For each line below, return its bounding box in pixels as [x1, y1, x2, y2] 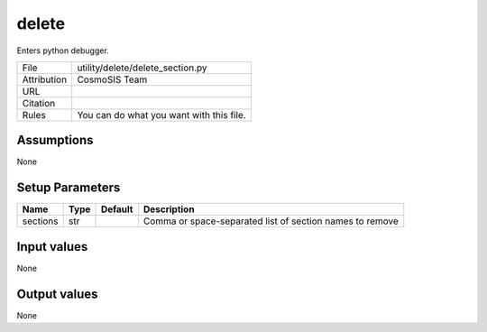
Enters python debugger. [16, 45, 110, 56]
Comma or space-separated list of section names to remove [142, 215, 399, 227]
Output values [16, 286, 98, 301]
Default [100, 203, 133, 216]
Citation [22, 97, 56, 109]
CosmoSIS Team [77, 73, 148, 86]
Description [142, 203, 195, 216]
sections [22, 215, 59, 227]
